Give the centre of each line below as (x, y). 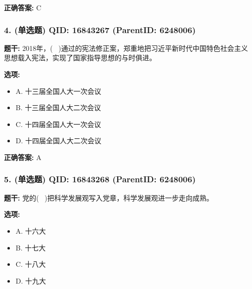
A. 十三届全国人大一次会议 (58, 91)
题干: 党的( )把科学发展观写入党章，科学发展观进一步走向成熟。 (109, 197)
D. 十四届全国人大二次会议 (59, 141)
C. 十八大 (31, 264)
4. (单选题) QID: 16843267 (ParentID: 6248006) (100, 29)
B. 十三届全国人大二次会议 (58, 107)
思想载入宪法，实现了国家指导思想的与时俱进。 (80, 58)
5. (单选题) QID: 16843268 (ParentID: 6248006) (100, 179)
